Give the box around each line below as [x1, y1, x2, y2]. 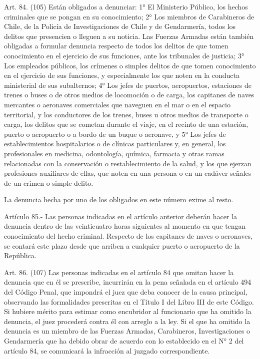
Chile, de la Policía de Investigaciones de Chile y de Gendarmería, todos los [4, 21, 236, 31]
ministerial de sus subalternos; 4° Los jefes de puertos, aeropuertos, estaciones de [4, 79, 251, 90]
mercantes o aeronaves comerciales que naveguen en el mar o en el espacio [4, 99, 231, 109]
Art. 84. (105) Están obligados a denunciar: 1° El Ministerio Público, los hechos [4, 1, 248, 11]
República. [4, 250, 36, 261]
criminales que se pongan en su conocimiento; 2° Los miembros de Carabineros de [4, 11, 254, 21]
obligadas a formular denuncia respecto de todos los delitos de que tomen [4, 40, 228, 51]
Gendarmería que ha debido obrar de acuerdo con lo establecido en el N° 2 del [4, 336, 244, 346]
